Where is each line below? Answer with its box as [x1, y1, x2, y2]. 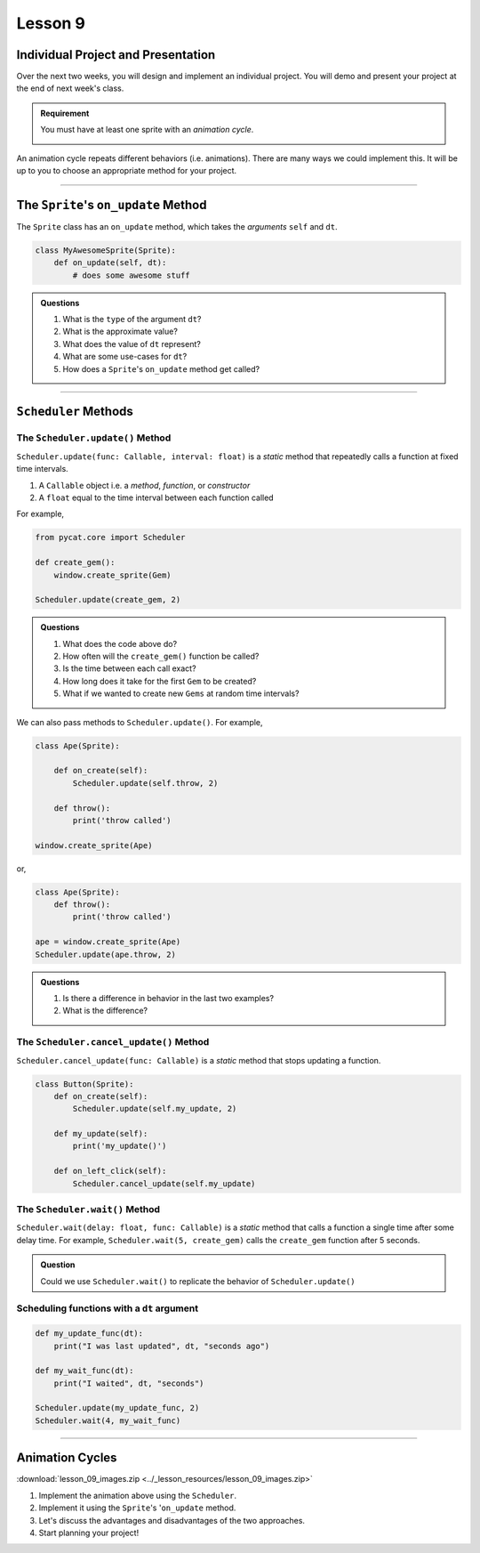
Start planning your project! [38, 1527, 140, 1538]
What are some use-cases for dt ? [62, 352, 188, 362]
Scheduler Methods [16, 404, 133, 419]
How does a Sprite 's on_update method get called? [62, 363, 260, 374]
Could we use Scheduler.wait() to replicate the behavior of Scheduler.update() [40, 1275, 356, 1286]
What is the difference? [62, 1006, 148, 1016]
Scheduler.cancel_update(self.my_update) [72, 1178, 256, 1188]
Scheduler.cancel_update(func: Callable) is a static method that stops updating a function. [16, 1055, 381, 1065]
